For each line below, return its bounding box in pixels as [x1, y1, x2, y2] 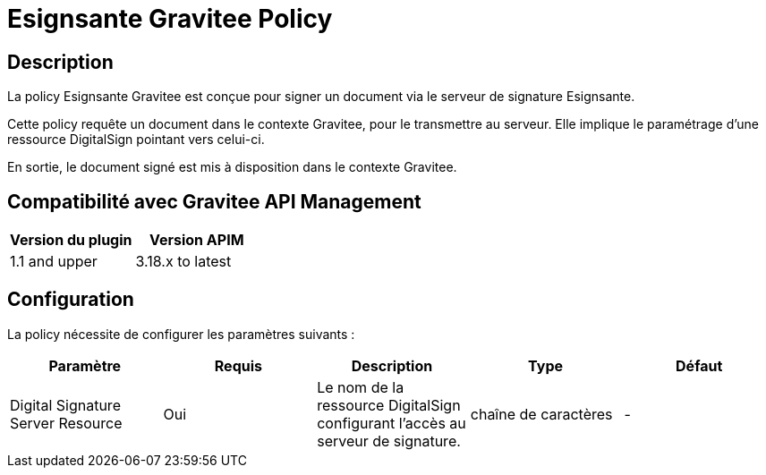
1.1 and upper [10, 252, 98, 271]
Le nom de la [317, 377, 404, 396]
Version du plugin [10, 231, 132, 250]
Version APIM [149, 231, 244, 250]
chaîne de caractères [470, 404, 613, 423]
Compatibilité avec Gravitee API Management [7, 190, 421, 213]
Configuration [7, 288, 134, 311]
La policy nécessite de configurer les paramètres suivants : [7, 326, 355, 342]
